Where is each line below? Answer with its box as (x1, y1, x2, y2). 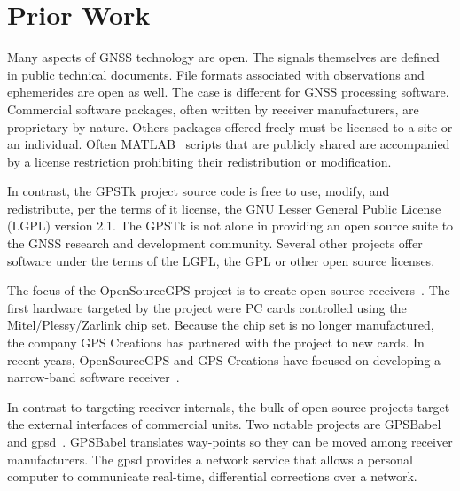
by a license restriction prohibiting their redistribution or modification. (7, 152, 392, 170)
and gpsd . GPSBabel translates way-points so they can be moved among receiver (7, 433, 453, 450)
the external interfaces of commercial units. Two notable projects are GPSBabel (7, 415, 441, 433)
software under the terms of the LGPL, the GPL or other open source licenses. (7, 251, 435, 269)
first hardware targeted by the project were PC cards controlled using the (7, 298, 407, 316)
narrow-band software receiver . (7, 368, 180, 386)
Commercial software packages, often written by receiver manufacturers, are (7, 99, 419, 118)
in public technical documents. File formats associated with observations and (7, 65, 425, 83)
